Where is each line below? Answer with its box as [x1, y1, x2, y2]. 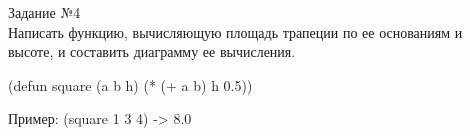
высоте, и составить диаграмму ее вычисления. [8, 41, 296, 62]
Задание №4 [8, 2, 81, 22]
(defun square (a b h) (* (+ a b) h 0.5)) [8, 74, 253, 95]
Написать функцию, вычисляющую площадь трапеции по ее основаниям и [8, 21, 463, 42]
